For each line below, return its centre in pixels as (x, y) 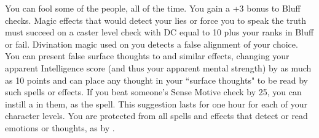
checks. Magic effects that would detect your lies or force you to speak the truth (156, 20)
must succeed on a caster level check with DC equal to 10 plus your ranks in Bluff (159, 32)
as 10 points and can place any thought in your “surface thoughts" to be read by (156, 80)
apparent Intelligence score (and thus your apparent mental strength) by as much (158, 67)
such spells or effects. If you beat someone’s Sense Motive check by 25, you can (153, 92)
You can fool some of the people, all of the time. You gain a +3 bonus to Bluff (153, 8)
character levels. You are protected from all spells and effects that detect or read (156, 116)
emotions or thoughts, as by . (60, 127)
